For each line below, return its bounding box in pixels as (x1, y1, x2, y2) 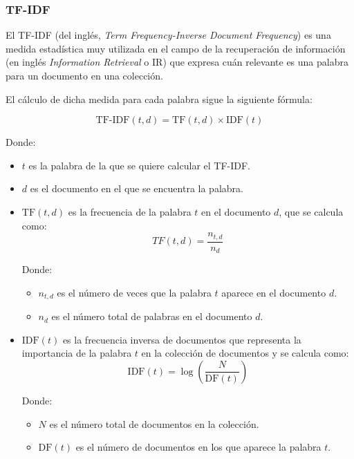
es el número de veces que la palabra (57, 285, 212, 299)
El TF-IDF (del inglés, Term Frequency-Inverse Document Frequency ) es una (6, 28, 331, 42)
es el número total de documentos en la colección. (49, 416, 259, 431)
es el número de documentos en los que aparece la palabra (75, 440, 322, 454)
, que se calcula (279, 204, 344, 218)
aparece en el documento (221, 285, 326, 299)
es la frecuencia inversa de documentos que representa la (62, 332, 301, 346)
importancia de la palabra (21, 346, 132, 360)
